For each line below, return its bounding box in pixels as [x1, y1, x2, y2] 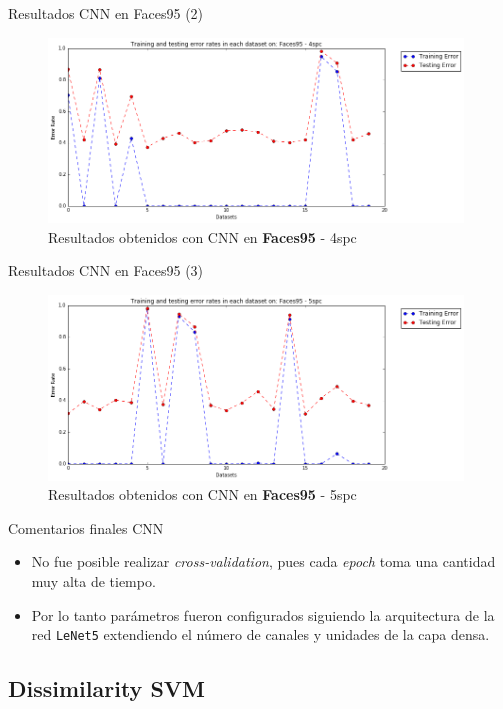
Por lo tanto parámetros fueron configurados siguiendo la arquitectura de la [31, 604, 495, 625]
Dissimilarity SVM [8, 673, 206, 704]
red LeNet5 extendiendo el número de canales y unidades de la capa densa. [31, 624, 490, 645]
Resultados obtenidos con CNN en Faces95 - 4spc [48, 226, 357, 247]
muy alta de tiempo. [31, 571, 156, 592]
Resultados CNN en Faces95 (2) [8, 3, 204, 23]
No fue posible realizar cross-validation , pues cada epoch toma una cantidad [31, 551, 496, 572]
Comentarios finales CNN [8, 517, 164, 538]
